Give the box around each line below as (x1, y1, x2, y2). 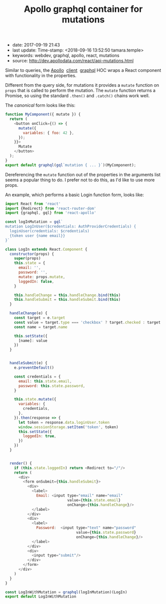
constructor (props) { (9, 251, 55, 256)
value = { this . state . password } (76, 530, 136, 535)
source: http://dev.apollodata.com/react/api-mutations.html (12, 58, 134, 64)
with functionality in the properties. (5, 73, 77, 79)
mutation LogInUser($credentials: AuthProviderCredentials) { (5, 224, 136, 229)
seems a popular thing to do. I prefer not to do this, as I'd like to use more (5, 177, 155, 183)
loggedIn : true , (23, 434, 56, 439)
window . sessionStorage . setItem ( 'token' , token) (18, 425, 119, 430)
